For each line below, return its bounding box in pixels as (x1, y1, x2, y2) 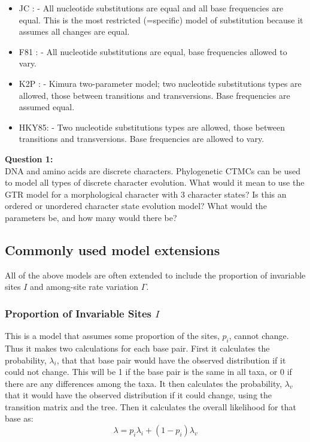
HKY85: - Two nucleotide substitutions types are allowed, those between (19, 120, 285, 133)
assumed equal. (19, 101, 75, 113)
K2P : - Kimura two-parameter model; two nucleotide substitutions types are (19, 77, 302, 89)
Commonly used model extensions (5, 240, 220, 259)
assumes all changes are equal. (19, 25, 130, 38)
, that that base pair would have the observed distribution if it (56, 353, 286, 366)
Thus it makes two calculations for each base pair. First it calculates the (5, 341, 270, 354)
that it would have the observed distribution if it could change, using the (5, 389, 272, 401)
